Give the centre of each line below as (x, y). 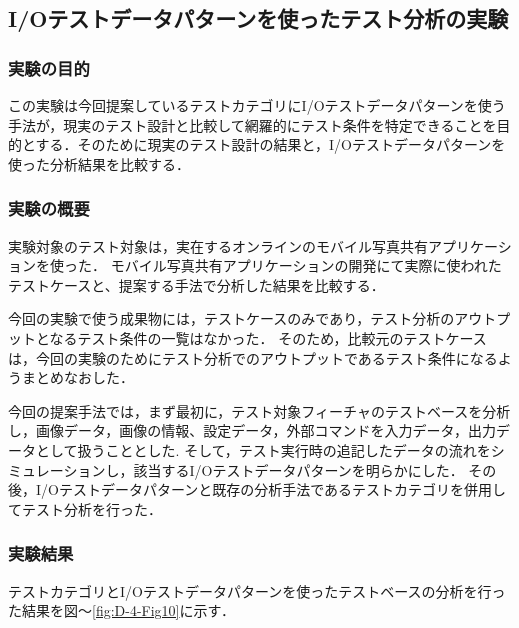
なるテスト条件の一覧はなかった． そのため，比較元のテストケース (268, 337)
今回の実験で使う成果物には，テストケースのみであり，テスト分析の (231, 318)
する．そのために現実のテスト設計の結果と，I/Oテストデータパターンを (270, 144)
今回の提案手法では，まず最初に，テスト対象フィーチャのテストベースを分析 (259, 410)
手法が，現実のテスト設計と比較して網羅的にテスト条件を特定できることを (252, 124)
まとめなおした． (77, 377)
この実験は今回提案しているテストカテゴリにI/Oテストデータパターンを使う (257, 105)
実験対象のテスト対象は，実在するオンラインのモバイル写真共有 (218, 245)
